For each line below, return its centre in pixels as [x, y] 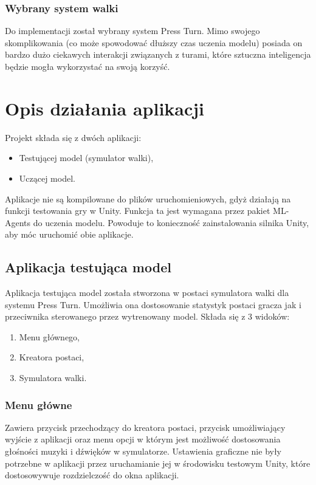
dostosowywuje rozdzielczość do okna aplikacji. [92, 475]
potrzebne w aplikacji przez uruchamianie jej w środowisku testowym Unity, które [158, 463]
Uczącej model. [47, 178]
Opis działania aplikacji [105, 108]
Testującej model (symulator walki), [86, 158]
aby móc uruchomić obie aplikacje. [69, 234]
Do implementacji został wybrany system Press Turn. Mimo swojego [132, 31]
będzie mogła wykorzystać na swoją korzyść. [88, 66]
